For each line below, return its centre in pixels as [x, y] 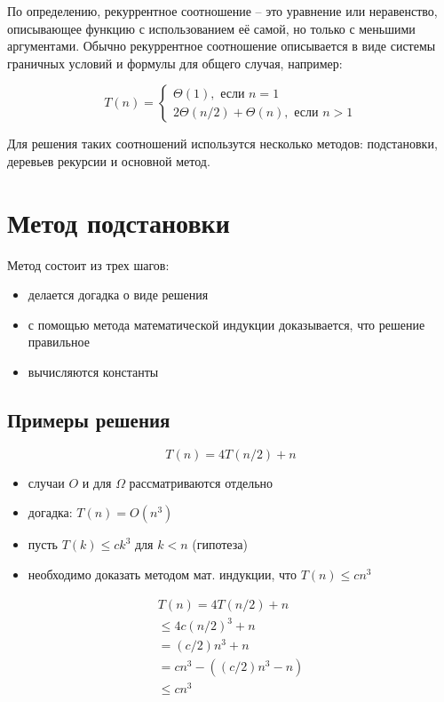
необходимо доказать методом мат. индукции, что [162, 574]
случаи [46, 482]
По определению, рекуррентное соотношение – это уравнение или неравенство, [222, 11]
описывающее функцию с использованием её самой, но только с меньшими [211, 28]
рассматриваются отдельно [201, 482]
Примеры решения [89, 420]
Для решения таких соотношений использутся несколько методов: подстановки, [222, 144]
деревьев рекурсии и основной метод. [109, 160]
